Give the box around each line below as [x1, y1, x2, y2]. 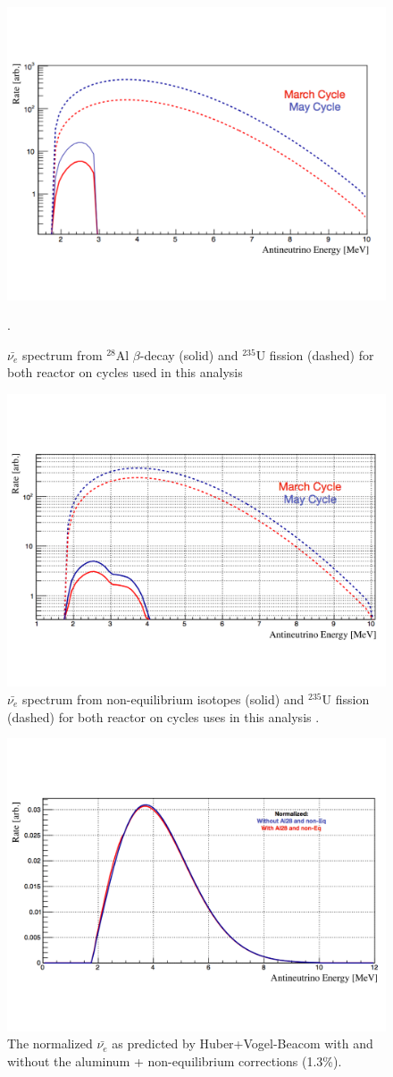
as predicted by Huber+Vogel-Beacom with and [112, 1034, 373, 1053]
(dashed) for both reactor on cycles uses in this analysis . [7, 707, 320, 726]
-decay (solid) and [139, 345, 238, 364]
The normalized [7, 1034, 93, 1053]
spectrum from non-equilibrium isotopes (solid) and [21, 690, 305, 708]
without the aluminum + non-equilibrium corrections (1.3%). [7, 1051, 342, 1070]
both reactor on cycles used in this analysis [7, 363, 243, 382]
